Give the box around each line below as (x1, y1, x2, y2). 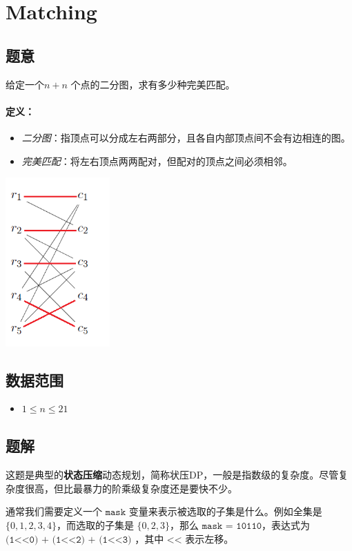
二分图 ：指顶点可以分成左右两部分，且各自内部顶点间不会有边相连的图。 (21, 130, 351, 144)
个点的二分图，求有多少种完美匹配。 (70, 77, 235, 91)
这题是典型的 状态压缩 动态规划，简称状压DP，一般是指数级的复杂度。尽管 (6, 467, 339, 482)
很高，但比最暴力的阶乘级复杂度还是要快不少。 (24, 481, 237, 495)
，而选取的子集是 (56, 517, 134, 532)
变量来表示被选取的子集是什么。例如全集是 (128, 504, 322, 519)
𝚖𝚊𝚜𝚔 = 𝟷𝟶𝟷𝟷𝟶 (202, 521, 262, 531)
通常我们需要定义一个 (6, 504, 102, 519)
